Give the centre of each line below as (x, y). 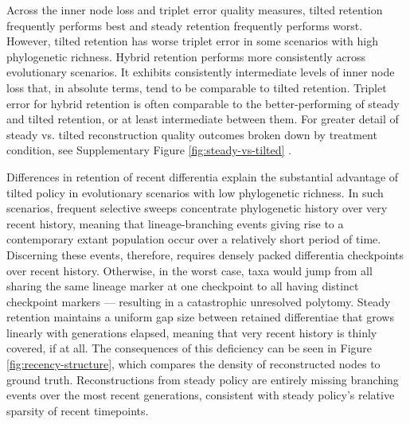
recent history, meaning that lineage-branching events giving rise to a (175, 223)
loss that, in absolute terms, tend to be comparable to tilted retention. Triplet (197, 87)
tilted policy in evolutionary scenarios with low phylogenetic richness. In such (195, 192)
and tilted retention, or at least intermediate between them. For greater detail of (203, 119)
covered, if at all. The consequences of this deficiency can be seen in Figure (189, 348)
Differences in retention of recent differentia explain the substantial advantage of (203, 176)
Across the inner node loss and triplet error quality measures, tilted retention (195, 10)
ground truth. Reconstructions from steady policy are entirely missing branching (203, 379)
